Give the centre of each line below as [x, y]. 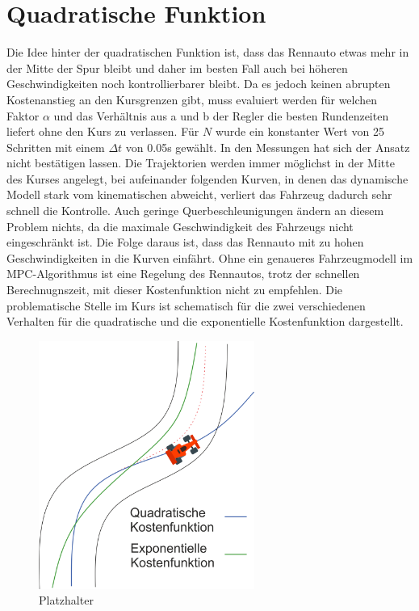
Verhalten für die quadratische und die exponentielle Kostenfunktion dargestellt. [205, 321]
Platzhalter [66, 600]
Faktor [23, 115]
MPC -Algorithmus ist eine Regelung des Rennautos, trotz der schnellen [183, 274]
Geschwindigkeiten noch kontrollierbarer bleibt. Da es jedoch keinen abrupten [199, 84]
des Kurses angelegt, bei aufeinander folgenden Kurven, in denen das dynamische [207, 178]
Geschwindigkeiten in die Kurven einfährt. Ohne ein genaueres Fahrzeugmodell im [210, 257]
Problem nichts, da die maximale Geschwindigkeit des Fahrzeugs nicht [180, 226]
